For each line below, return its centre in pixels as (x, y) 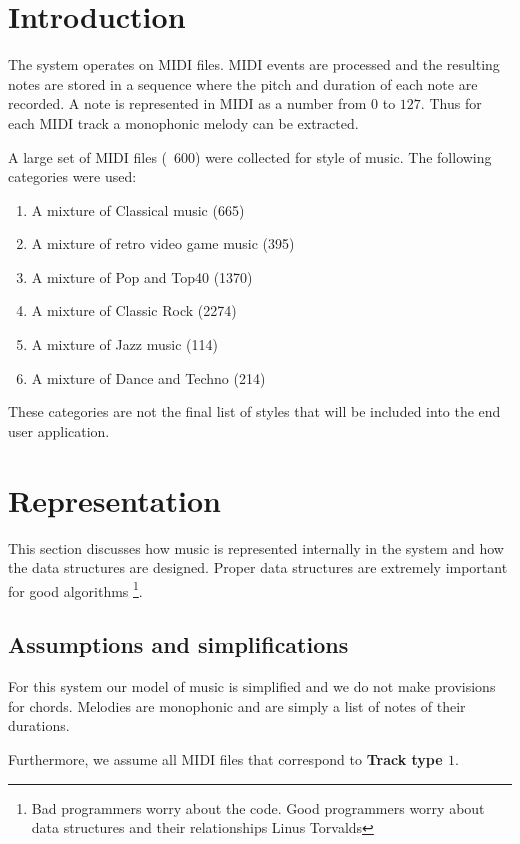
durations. (39, 725)
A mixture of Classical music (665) (138, 209)
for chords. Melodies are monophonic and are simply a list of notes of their (237, 705)
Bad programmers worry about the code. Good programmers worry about (258, 807)
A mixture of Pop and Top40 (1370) (142, 276)
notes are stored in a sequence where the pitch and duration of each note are (243, 83)
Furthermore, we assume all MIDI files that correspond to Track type (225, 758)
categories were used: (72, 176)
